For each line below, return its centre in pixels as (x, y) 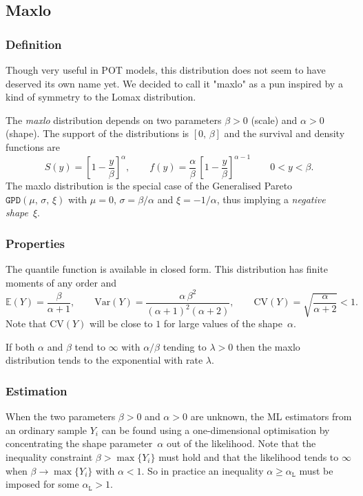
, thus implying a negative (271, 199)
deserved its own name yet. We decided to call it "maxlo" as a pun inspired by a (174, 83)
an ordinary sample (46, 430)
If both (20, 346)
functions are (33, 146)
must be (316, 470)
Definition (34, 44)
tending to (185, 346)
